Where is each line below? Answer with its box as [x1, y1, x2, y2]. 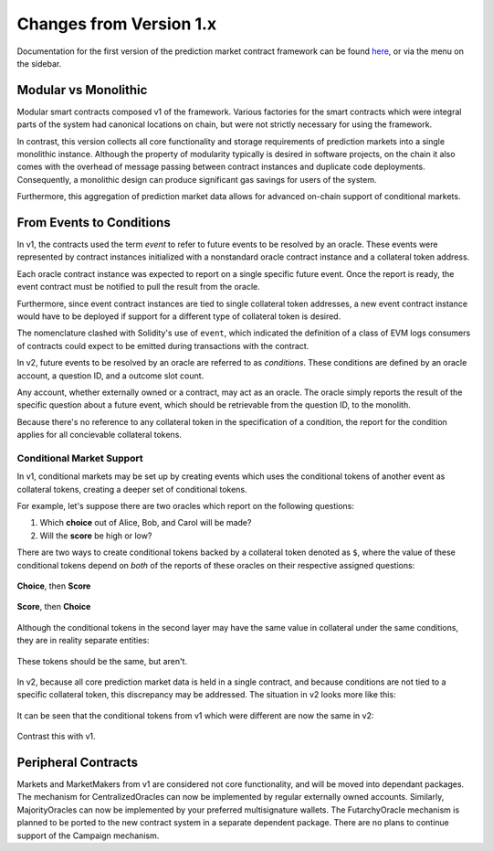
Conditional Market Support [16, 452, 143, 464]
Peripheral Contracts [16, 754, 139, 770]
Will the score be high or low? [39, 530, 152, 541]
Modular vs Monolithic [16, 82, 148, 98]
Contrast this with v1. [16, 731, 96, 742]
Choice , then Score [16, 580, 91, 591]
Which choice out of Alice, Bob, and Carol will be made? [39, 517, 252, 528]
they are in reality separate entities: [16, 635, 150, 646]
